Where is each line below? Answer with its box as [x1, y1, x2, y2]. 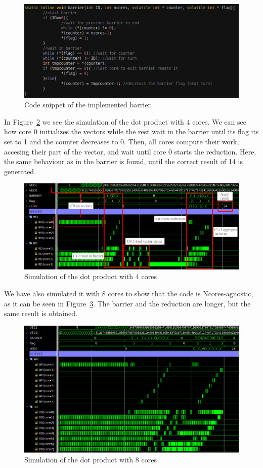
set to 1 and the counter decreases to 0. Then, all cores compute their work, [4, 136, 239, 146]
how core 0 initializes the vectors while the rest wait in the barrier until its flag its [4, 126, 259, 137]
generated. [4, 166, 36, 176]
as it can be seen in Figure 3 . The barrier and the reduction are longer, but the [4, 298, 251, 308]
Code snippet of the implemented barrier [24, 99, 151, 110]
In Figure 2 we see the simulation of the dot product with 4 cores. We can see [4, 116, 246, 127]
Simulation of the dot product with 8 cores [24, 454, 157, 465]
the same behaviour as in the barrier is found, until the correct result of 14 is [4, 156, 243, 167]
